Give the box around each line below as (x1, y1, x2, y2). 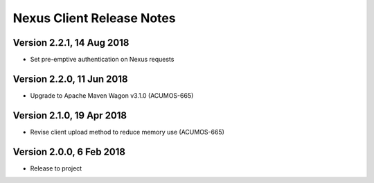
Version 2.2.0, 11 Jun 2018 (12, 73, 128, 85)
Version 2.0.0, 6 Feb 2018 (12, 146, 126, 157)
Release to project (30, 164, 82, 173)
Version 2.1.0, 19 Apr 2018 (12, 110, 127, 121)
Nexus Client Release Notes (12, 10, 176, 26)
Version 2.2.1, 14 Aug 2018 (12, 37, 130, 49)
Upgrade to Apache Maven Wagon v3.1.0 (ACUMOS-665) (30, 91, 194, 100)
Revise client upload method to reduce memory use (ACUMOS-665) (30, 128, 225, 136)
